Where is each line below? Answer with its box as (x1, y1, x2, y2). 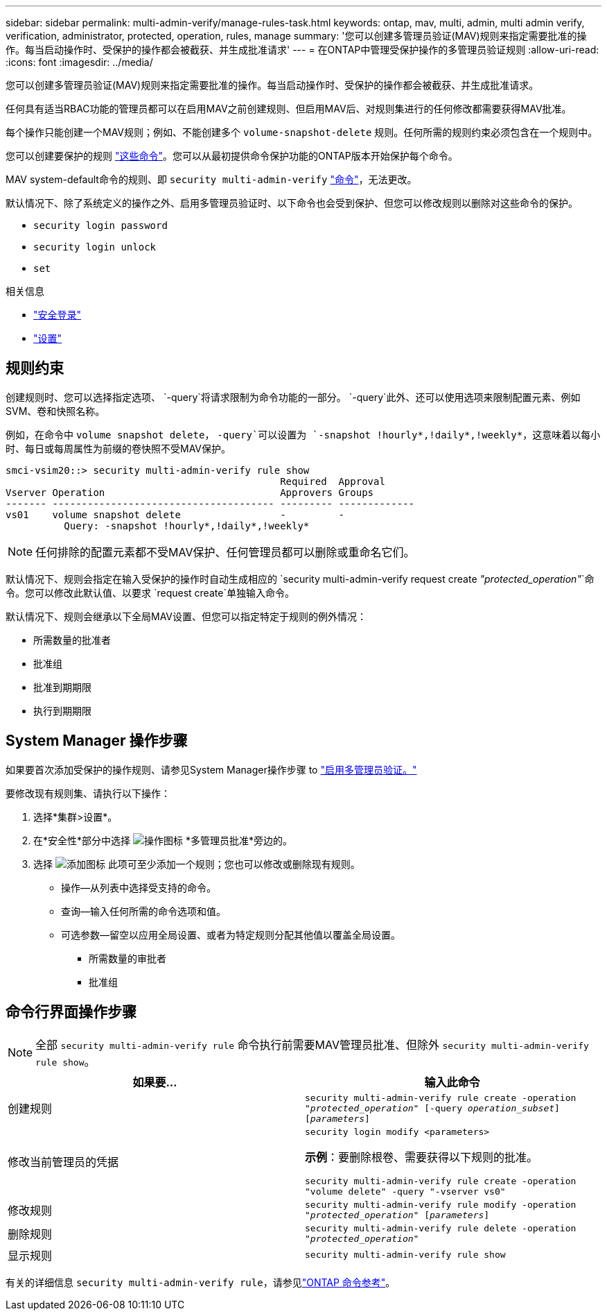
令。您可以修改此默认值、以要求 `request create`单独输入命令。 (6, 586, 294, 599)
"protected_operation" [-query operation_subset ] (305, 1102, 560, 1113)
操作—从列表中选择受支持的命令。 (61, 881, 216, 894)
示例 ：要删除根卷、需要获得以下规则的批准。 (305, 1150, 538, 1164)
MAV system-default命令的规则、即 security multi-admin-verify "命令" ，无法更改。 (6, 173, 417, 185)
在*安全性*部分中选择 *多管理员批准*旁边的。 (33, 834, 292, 846)
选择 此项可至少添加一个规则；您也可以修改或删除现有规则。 (33, 857, 360, 870)
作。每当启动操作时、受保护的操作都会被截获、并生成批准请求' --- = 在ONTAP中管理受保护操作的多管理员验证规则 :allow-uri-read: (6, 44, 599, 55)
